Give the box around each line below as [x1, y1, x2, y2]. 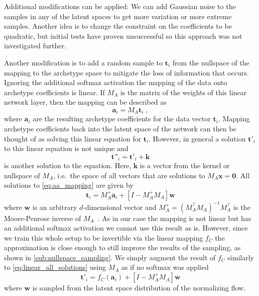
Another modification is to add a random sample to [4, 57, 163, 67]
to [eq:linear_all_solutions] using [4, 262, 106, 272]
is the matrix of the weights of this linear [120, 87, 247, 97]
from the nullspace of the [172, 57, 249, 67]
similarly [227, 252, 254, 262]
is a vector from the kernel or [140, 160, 230, 171]
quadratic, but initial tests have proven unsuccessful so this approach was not [4, 30, 242, 41]
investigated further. [4, 40, 66, 51]
